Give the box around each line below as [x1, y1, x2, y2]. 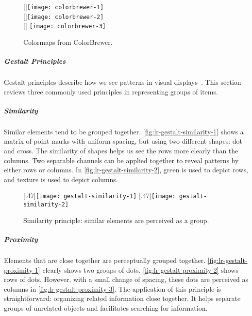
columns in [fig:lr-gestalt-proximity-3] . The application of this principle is [4, 283, 221, 294]
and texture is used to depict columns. [4, 174, 118, 184]
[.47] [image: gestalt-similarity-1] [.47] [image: [23, 190, 176, 201]
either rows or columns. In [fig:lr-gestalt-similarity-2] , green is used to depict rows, [4, 165, 248, 175]
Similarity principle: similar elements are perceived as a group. [23, 215, 209, 225]
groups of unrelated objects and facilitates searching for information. [4, 302, 208, 313]
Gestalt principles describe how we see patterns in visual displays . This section [4, 77, 241, 87]
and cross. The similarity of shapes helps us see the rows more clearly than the [4, 146, 238, 156]
